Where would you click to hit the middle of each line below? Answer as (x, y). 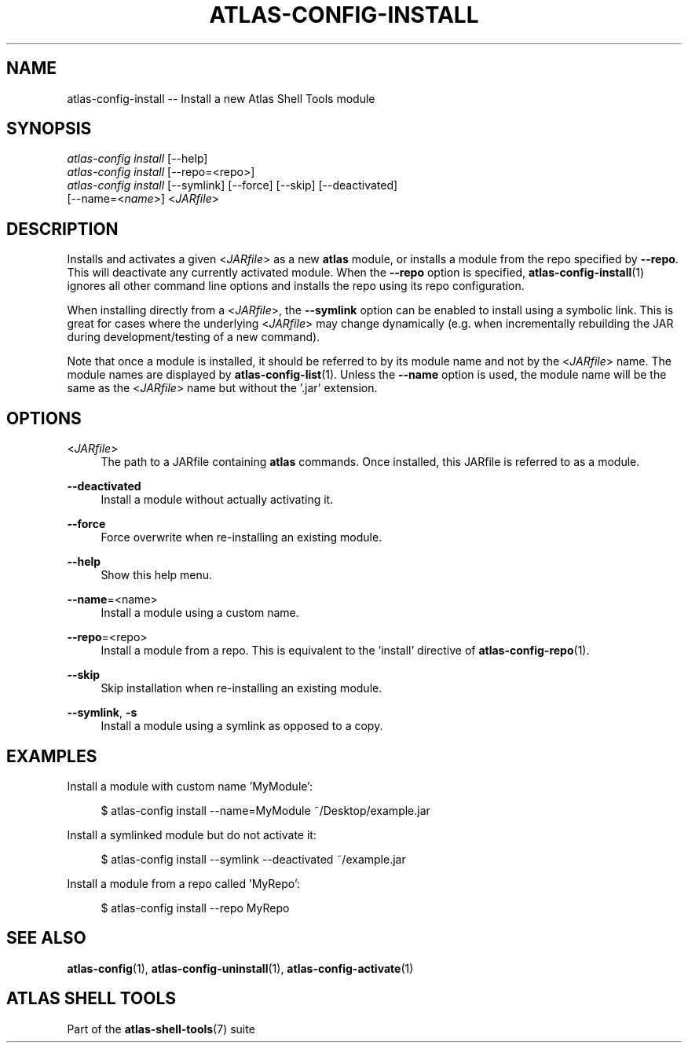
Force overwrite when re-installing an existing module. (242, 537)
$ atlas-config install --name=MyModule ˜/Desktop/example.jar (265, 810)
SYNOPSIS (49, 129)
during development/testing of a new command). (194, 337)
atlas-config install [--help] (137, 159)
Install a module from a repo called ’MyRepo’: (183, 883)
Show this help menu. (157, 575)
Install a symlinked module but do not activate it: (192, 834)
